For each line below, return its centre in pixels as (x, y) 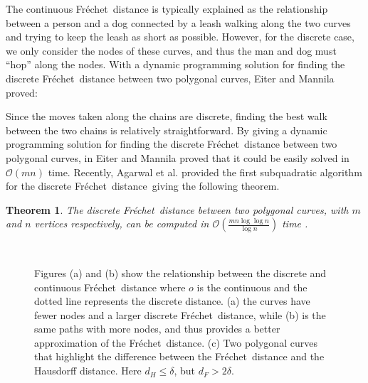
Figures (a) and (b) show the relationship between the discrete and (180, 273)
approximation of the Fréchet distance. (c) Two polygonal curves (176, 342)
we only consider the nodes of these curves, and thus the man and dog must (171, 50)
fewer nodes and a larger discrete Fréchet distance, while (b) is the (180, 314)
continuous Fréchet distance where (110, 287)
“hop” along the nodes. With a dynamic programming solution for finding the (175, 64)
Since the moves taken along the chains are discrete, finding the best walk (167, 116)
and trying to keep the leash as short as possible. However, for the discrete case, (180, 37)
